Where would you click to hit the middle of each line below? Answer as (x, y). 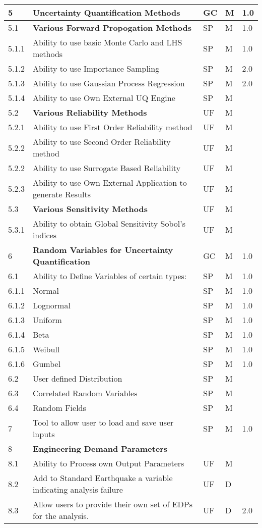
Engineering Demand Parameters (100, 448)
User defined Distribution (77, 378)
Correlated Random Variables (85, 393)
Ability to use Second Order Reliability (102, 142)
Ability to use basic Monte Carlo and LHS (107, 42)
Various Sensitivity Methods (90, 209)
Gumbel (47, 364)
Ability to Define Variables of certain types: (110, 276)
